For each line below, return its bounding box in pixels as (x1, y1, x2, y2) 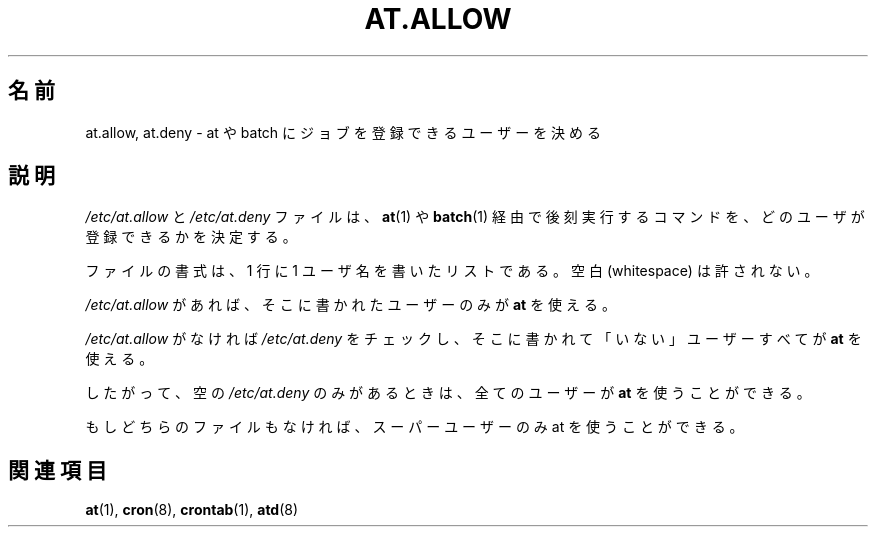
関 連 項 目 (8, 457, 107, 483)
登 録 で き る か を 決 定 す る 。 (85, 228, 297, 246)
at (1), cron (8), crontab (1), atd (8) (85, 501, 299, 519)
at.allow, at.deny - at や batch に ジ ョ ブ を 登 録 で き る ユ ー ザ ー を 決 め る (85, 123, 601, 141)
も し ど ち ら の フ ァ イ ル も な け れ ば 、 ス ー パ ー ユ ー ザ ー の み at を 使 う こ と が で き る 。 (85, 418, 744, 436)
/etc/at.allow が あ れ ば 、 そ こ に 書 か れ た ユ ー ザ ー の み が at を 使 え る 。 (85, 296, 616, 314)
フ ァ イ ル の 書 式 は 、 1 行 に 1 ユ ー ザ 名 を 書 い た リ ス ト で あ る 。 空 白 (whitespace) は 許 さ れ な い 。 (85, 262, 819, 280)
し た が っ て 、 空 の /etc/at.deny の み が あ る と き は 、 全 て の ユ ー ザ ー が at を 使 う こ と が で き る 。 (85, 384, 811, 402)
